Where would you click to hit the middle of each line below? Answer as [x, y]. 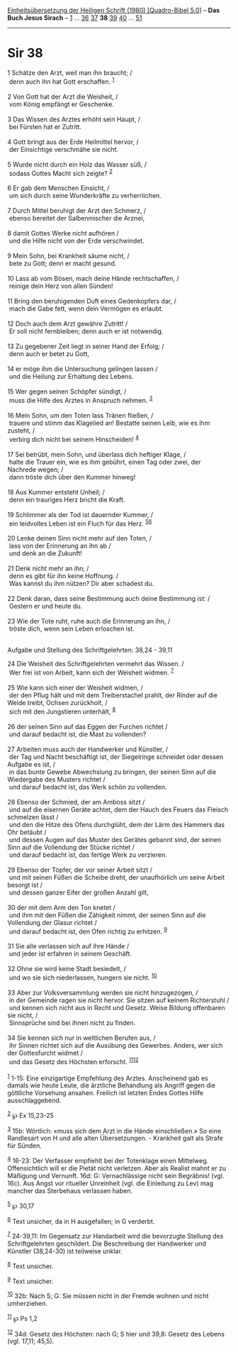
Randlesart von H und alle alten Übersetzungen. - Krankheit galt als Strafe [115, 1138]
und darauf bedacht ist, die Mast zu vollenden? [78, 734]
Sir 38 [25, 53]
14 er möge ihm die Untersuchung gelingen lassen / [83, 369]
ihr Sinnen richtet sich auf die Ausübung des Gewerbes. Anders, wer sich [116, 1045]
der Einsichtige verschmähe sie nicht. [64, 149]
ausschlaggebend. [34, 1101]
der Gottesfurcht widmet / [45, 1053]
